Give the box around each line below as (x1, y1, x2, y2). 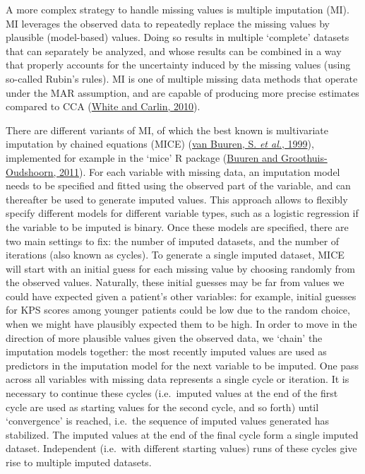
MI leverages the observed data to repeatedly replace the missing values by (6, 16, 330, 30)
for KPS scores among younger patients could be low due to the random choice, (6, 302, 350, 317)
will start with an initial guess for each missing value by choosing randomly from (6, 261, 355, 275)
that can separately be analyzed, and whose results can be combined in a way (6, 43, 342, 58)
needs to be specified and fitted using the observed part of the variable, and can (6, 178, 351, 193)
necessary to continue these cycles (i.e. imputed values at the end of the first (6, 386, 338, 401)
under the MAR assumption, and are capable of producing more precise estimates (6, 85, 359, 100)
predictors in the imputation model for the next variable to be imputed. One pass (6, 357, 359, 372)
